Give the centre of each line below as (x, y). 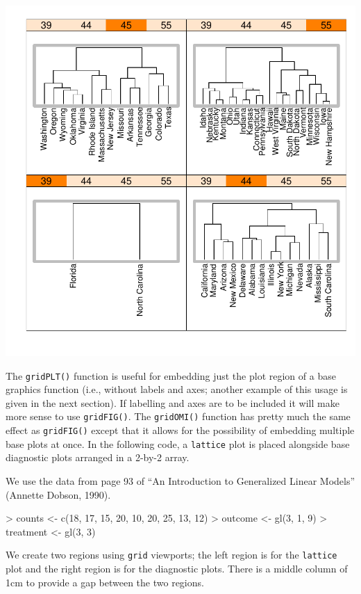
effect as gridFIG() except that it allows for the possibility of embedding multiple (180, 430)
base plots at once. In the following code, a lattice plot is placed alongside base (178, 443)
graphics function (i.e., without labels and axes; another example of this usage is (177, 389)
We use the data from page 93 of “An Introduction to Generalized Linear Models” (180, 481)
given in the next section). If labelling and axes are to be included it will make (173, 402)
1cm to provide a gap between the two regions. (105, 582)
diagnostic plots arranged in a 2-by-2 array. (98, 457)
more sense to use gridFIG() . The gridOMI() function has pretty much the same (178, 416)
